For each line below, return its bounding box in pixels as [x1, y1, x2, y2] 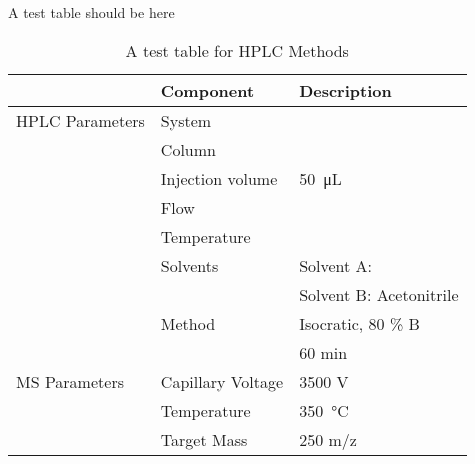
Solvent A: [299, 253, 373, 277]
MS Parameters [16, 369, 124, 393]
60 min [299, 340, 348, 364]
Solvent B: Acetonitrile [299, 282, 459, 306]
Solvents [160, 253, 219, 277]
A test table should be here [8, 2, 175, 22]
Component [160, 78, 255, 102]
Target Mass [160, 427, 248, 451]
